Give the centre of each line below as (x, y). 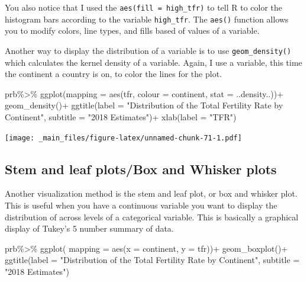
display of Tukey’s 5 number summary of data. (89, 228)
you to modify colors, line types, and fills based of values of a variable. (132, 31)
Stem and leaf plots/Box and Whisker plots (141, 169)
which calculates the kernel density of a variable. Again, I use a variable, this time (153, 62)
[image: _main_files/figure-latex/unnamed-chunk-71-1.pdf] (123, 138)
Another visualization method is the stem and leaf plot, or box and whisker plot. (151, 193)
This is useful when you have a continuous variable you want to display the (141, 205)
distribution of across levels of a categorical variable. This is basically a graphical (152, 217)
